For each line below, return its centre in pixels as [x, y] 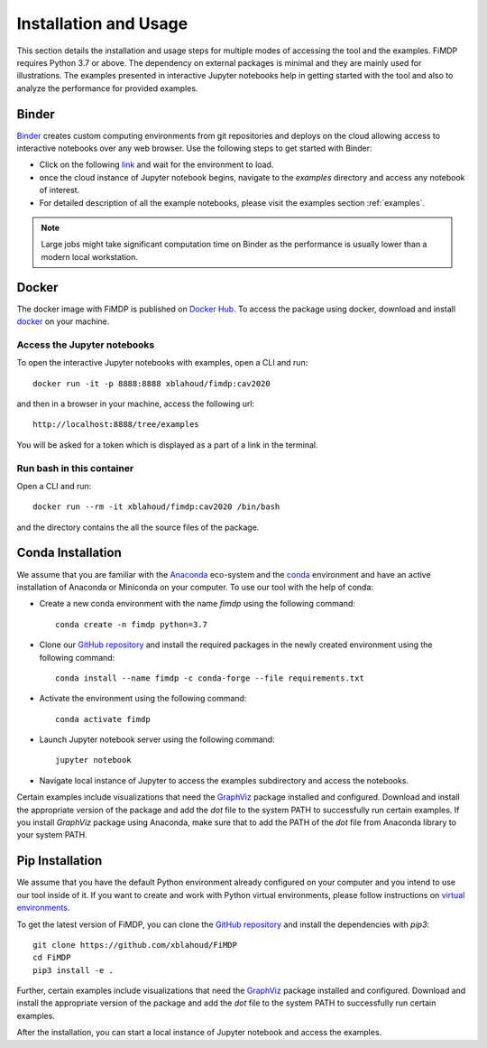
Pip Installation [60, 861]
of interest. [60, 190]
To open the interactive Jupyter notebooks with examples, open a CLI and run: [162, 363]
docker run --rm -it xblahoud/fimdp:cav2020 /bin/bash [156, 507]
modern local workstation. [90, 256]
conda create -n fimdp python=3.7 [131, 624]
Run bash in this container [75, 468]
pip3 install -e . [74, 970]
